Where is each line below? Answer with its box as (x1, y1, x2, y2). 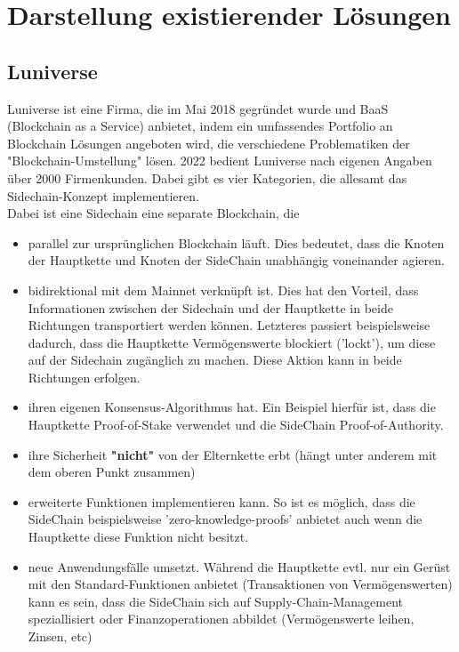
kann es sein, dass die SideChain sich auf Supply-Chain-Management (28, 592, 403, 610)
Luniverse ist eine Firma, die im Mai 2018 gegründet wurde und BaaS (7, 99, 389, 117)
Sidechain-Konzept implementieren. (7, 186, 199, 205)
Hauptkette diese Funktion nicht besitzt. (28, 527, 249, 546)
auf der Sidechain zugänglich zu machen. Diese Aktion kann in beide (28, 350, 402, 369)
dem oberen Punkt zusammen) (28, 463, 196, 481)
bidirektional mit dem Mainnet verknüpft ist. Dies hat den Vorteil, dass (28, 280, 419, 299)
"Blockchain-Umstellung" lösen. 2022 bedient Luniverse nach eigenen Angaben (7, 151, 432, 170)
